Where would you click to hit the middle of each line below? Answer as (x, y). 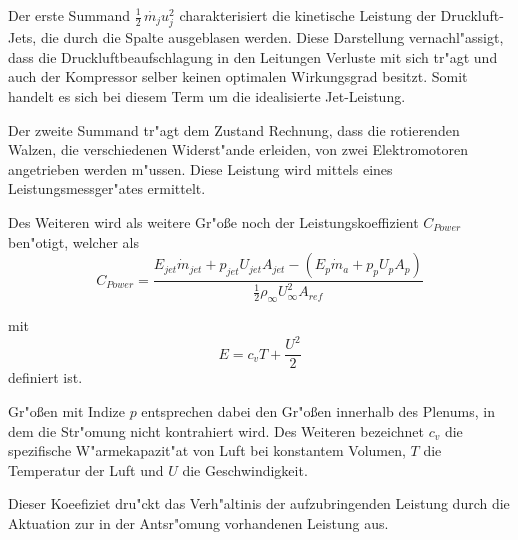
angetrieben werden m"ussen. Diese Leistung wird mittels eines (200, 168)
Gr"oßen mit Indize (66, 411)
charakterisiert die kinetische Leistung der (307, 15)
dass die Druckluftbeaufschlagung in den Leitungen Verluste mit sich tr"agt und (253, 56)
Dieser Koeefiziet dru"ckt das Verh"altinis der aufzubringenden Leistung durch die (259, 503)
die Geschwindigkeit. (245, 469)
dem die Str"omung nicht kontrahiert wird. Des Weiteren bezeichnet (216, 430)
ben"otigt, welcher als (73, 241)
